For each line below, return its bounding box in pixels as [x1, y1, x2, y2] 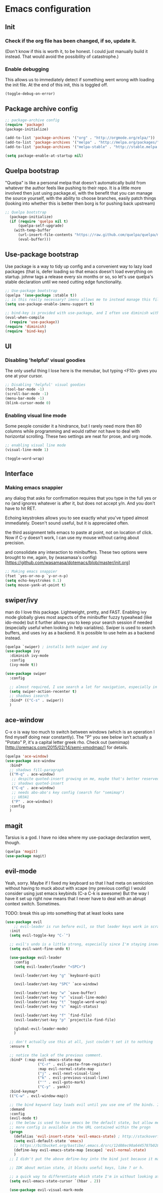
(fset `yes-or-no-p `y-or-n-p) [5, 574, 68, 578]
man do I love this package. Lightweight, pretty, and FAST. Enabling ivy [5, 609, 147, 615]
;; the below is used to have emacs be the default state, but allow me [9, 1121, 160, 1125]
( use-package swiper [5, 671, 47, 676]
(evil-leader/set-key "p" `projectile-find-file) [14, 1017, 116, 1022]
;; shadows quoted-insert [11, 781, 64, 786]
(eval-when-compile [5, 315, 45, 320]
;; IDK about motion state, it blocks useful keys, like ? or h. [9, 1165, 145, 1171]
